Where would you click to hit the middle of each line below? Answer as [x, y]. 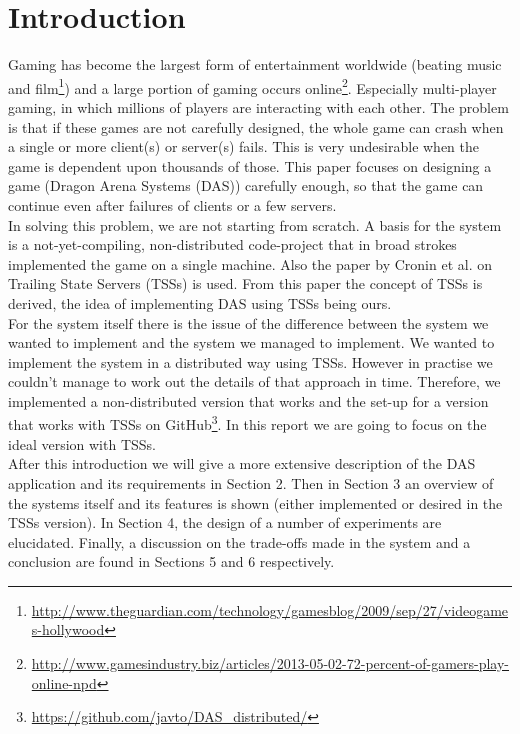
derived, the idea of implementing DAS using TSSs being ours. [200, 302]
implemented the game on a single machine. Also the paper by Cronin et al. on [250, 263]
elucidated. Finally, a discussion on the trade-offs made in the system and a [239, 541]
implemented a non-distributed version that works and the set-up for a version [248, 400]
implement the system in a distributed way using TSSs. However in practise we [250, 361]
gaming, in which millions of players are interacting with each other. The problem [258, 106]
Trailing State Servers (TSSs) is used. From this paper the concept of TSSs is [245, 283]
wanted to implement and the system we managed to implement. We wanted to [251, 342]
